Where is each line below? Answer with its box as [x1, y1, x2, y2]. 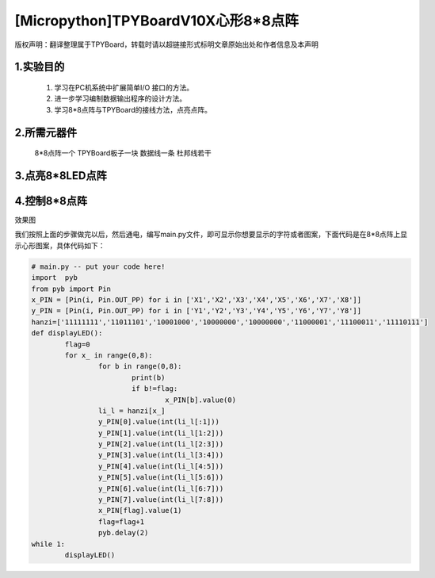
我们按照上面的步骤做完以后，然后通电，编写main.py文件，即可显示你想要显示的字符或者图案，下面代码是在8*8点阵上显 [14, 230, 408, 239]
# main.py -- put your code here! [31, 262, 166, 271]
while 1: [31, 539, 66, 549]
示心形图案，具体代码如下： [14, 240, 105, 250]
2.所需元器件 [14, 125, 78, 139]
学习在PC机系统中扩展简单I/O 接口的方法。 [54, 82, 194, 92]
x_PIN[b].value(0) [165, 395, 237, 404]
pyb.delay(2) [97, 528, 149, 538]
